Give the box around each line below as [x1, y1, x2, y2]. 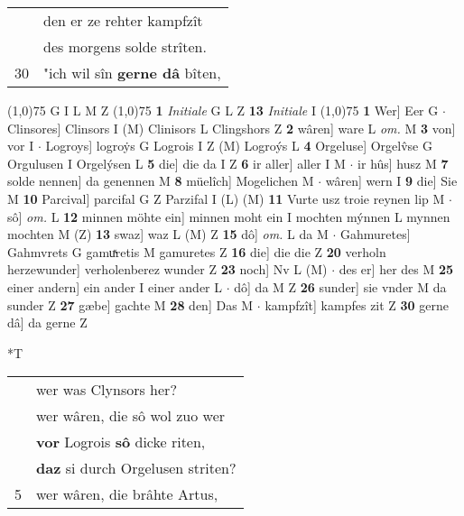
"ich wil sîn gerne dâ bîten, [43, 62, 221, 83]
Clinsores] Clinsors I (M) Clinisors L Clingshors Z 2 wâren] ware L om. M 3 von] [7, 118, 456, 137]
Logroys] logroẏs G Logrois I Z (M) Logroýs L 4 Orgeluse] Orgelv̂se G [45, 136, 432, 155]
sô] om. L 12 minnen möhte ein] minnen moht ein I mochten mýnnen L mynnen [7, 207, 450, 226]
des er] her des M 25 [339, 260, 454, 279]
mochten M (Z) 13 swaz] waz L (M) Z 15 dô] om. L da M [7, 225, 329, 244]
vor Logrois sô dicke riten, [36, 431, 206, 453]
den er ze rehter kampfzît [43, 10, 203, 31]
